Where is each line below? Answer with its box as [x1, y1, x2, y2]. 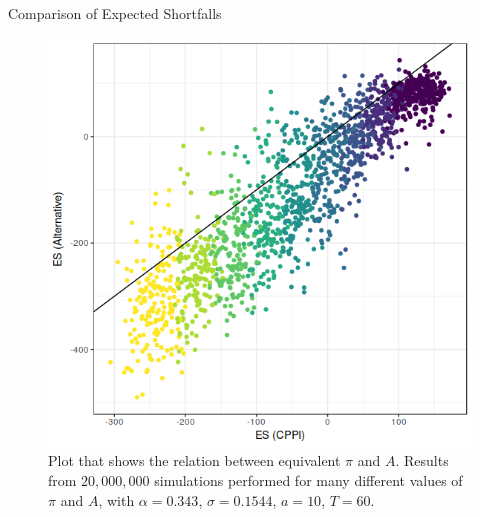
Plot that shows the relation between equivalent [48, 450, 341, 471]
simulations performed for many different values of [154, 469, 463, 490]
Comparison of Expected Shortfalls [8, 3, 222, 23]
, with [98, 489, 135, 510]
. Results [395, 450, 449, 471]
